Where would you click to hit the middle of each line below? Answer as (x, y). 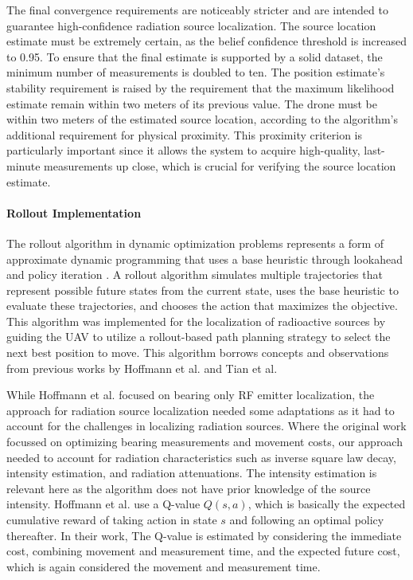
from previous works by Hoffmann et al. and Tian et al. (142, 368)
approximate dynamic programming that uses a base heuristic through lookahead (205, 259)
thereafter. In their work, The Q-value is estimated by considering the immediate (204, 535)
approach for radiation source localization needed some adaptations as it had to (201, 410)
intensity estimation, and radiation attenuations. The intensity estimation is (192, 473)
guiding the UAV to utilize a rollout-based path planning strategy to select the (199, 337)
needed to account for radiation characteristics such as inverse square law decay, (201, 457)
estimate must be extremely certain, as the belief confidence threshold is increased (207, 41)
